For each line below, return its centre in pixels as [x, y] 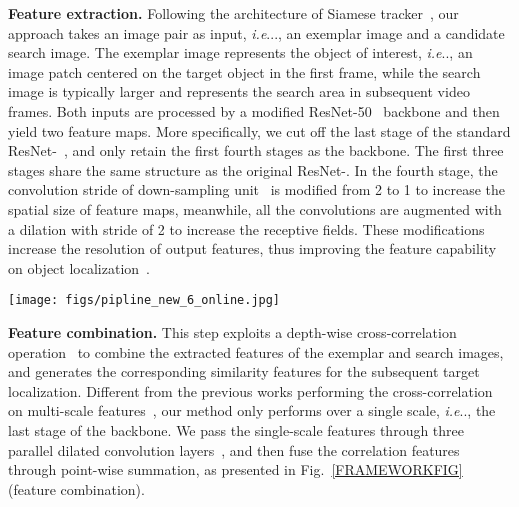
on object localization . [79, 267]
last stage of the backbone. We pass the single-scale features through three [236, 429]
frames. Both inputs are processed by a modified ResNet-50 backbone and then [254, 110]
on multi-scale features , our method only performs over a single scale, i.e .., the [252, 410]
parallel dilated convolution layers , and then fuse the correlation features [234, 449]
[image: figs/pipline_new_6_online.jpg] [144, 300]
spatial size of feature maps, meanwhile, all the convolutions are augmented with [255, 208]
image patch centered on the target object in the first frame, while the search [244, 71]
